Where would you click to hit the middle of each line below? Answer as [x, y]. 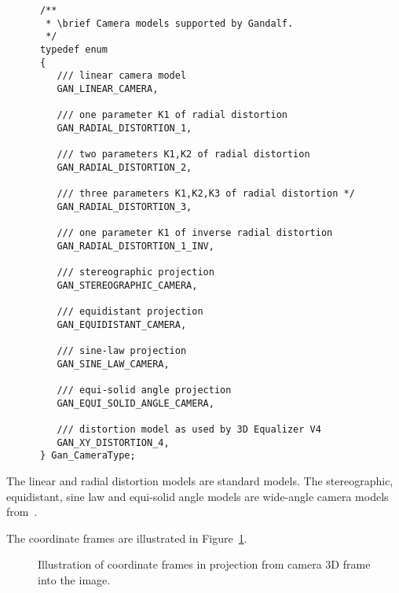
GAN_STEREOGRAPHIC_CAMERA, [127, 285]
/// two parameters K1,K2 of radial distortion [183, 155]
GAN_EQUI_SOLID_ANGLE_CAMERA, [135, 403]
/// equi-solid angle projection [144, 390]
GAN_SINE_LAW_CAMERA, [113, 364]
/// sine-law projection [122, 351]
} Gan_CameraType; [88, 456]
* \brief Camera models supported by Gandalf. [170, 23]
